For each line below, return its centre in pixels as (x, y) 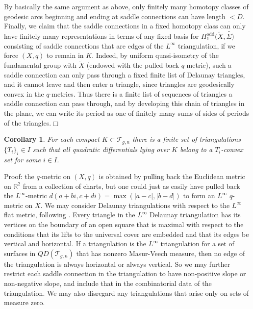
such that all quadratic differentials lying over (101, 149)
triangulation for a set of (197, 244)
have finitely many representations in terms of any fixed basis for (101, 36)
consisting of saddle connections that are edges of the (84, 45)
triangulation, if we (206, 45)
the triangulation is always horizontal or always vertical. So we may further (117, 264)
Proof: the (19, 176)
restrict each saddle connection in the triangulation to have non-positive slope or (125, 273)
